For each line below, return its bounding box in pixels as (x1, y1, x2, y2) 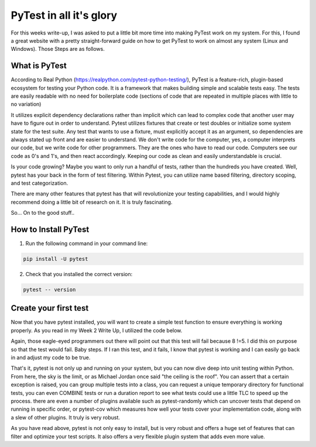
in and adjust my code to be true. (11, 354, 91, 361)
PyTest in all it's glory (11, 9, 118, 22)
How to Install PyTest (11, 224, 90, 234)
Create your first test (11, 303, 89, 313)
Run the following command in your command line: (25, 240, 148, 247)
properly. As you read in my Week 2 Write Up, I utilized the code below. (11, 326, 183, 333)
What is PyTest (11, 61, 67, 71)
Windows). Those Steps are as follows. (11, 46, 105, 53)
